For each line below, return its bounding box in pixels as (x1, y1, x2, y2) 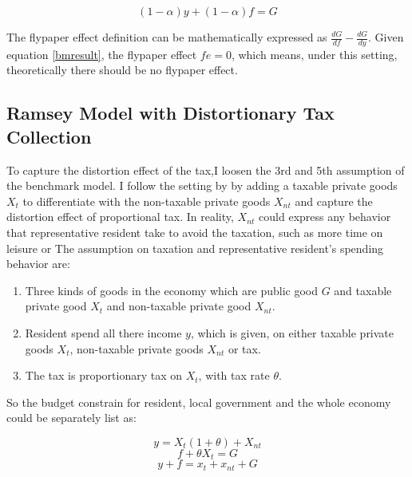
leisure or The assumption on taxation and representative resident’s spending (6, 239, 384, 256)
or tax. (228, 340, 261, 357)
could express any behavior (259, 208, 391, 225)
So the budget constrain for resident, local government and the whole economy (6, 393, 391, 410)
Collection (6, 124, 92, 148)
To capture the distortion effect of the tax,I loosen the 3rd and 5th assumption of (6, 161, 405, 178)
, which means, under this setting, (231, 45, 398, 62)
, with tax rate (198, 367, 270, 384)
